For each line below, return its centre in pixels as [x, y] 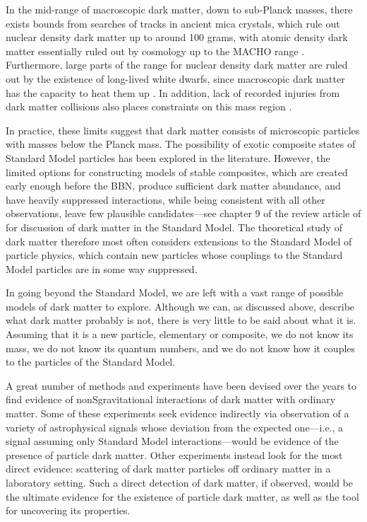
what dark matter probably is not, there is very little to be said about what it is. [181, 320]
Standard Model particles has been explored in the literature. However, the [168, 157]
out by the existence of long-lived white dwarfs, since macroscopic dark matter [175, 78]
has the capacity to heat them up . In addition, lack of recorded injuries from [173, 92]
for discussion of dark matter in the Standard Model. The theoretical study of [174, 227]
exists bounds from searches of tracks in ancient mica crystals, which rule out [173, 23]
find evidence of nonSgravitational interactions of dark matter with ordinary [171, 399]
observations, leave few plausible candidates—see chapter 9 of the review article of [183, 213]
